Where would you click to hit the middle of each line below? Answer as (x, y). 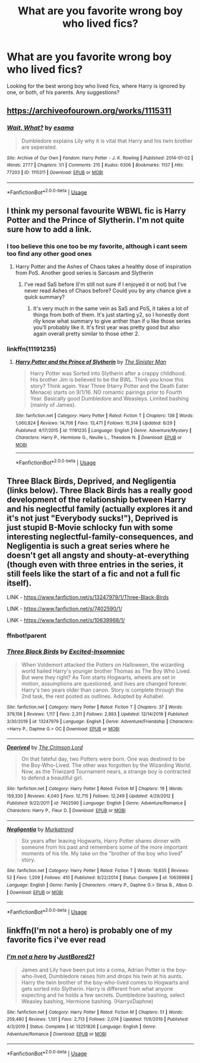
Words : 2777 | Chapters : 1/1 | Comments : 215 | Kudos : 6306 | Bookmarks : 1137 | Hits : (95, 165)
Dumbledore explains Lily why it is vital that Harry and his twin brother (107, 141)
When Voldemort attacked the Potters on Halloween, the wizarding (103, 664)
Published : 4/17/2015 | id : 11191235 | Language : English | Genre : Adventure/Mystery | (103, 430)
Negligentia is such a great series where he (88, 546)
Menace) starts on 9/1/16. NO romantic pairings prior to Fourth (106, 392)
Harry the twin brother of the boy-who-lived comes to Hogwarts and (105, 982)
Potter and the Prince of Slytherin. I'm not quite (96, 220)
